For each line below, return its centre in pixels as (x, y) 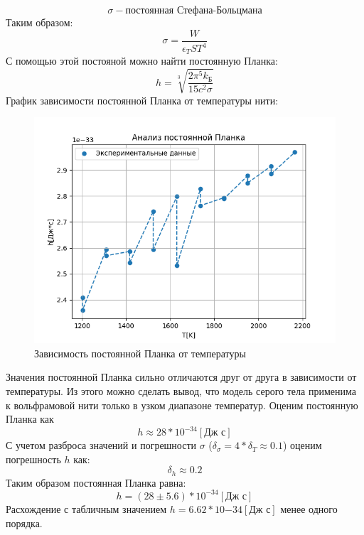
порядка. (24, 523)
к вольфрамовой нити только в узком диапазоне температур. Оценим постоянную (182, 405)
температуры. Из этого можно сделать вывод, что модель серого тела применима (181, 390)
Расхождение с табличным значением (86, 508)
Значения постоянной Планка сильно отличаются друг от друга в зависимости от (181, 377)
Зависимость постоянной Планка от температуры (140, 353)
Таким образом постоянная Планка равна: (96, 482)
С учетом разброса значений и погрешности (101, 445)
